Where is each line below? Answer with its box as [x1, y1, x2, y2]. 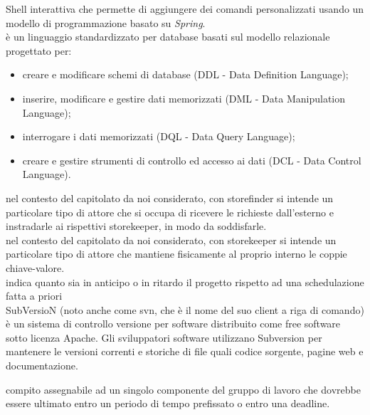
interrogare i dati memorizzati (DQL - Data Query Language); [22, 129, 295, 144]
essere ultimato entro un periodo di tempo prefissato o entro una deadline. [6, 396, 330, 411]
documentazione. [6, 358, 78, 373]
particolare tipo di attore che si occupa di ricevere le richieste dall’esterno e [6, 204, 334, 219]
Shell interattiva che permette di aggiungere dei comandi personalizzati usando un [6, 1, 364, 16]
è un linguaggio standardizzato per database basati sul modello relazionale [6, 29, 330, 44]
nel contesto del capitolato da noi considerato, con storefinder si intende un [6, 190, 334, 205]
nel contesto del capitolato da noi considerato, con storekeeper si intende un [6, 232, 337, 247]
